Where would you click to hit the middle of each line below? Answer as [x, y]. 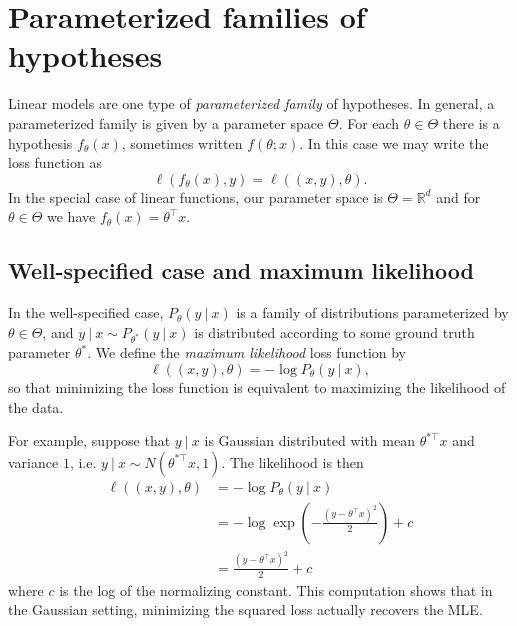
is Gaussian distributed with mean [309, 440]
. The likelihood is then [292, 461]
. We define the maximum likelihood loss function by [247, 352]
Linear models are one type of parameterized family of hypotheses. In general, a [251, 103]
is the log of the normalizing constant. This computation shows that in [276, 589]
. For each [369, 122]
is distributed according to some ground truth [334, 331]
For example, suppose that [89, 440]
